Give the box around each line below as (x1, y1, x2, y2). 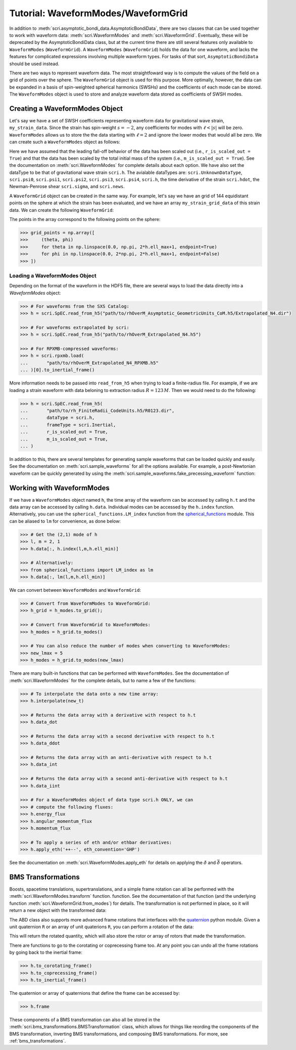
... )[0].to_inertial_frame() (20, 367, 95, 373)
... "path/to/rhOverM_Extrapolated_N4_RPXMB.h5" (20, 360, 159, 366)
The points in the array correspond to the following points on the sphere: (9, 216, 161, 223)
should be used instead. (9, 61, 60, 67)
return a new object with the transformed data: (9, 907, 107, 913)
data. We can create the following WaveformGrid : (9, 207, 114, 213)
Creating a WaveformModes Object (9, 104, 123, 113)
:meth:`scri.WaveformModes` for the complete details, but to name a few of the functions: (9, 677, 196, 683)
